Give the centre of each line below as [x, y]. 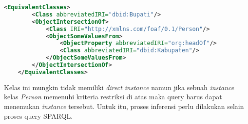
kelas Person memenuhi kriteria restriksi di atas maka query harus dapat [113, 97]
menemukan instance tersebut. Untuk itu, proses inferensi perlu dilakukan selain [124, 106]
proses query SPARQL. [38, 116]
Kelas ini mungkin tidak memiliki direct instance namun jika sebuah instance [119, 87]
